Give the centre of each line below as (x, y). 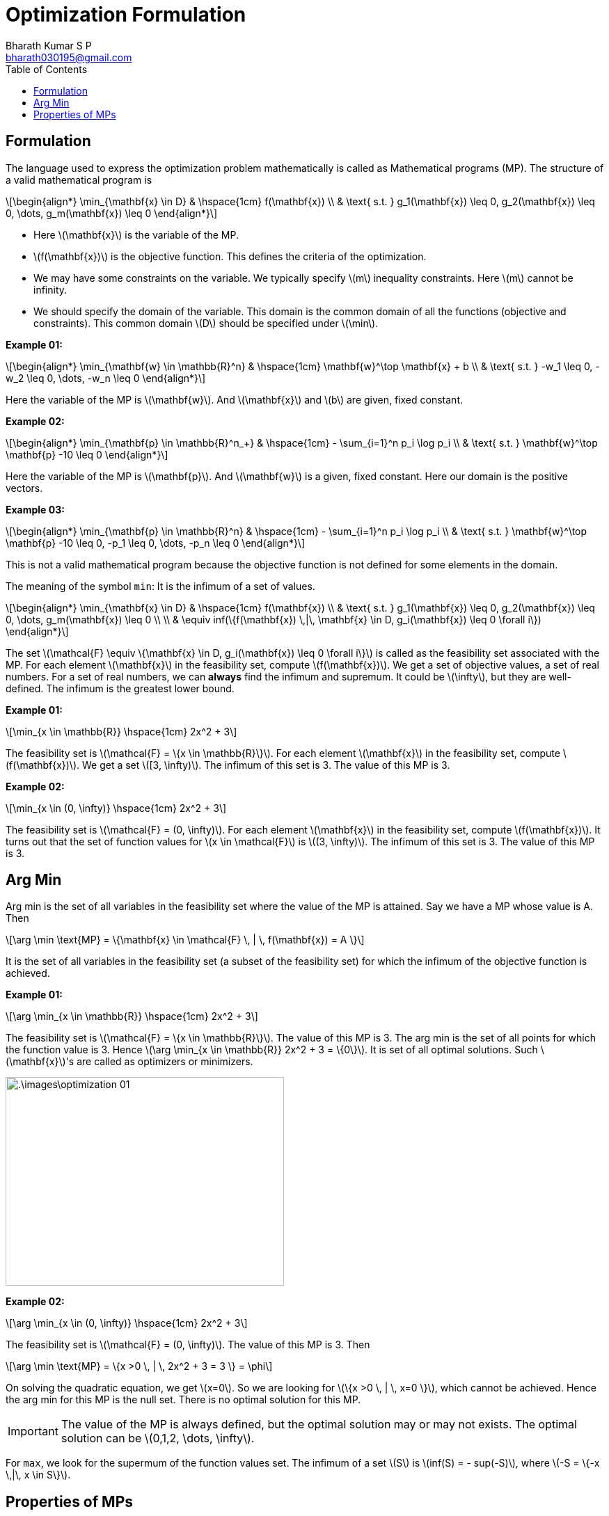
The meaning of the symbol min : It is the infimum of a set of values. (160, 586)
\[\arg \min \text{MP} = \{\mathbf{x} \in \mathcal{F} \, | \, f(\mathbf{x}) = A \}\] (185, 940)
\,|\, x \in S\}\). (38, 1475)
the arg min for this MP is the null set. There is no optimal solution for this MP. (183, 1400)
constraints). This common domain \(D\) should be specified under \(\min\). (206, 323)
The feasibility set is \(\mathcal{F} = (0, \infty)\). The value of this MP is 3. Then (188, 1345)
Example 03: (35, 509)
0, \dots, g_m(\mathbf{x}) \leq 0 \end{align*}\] (112, 213)
